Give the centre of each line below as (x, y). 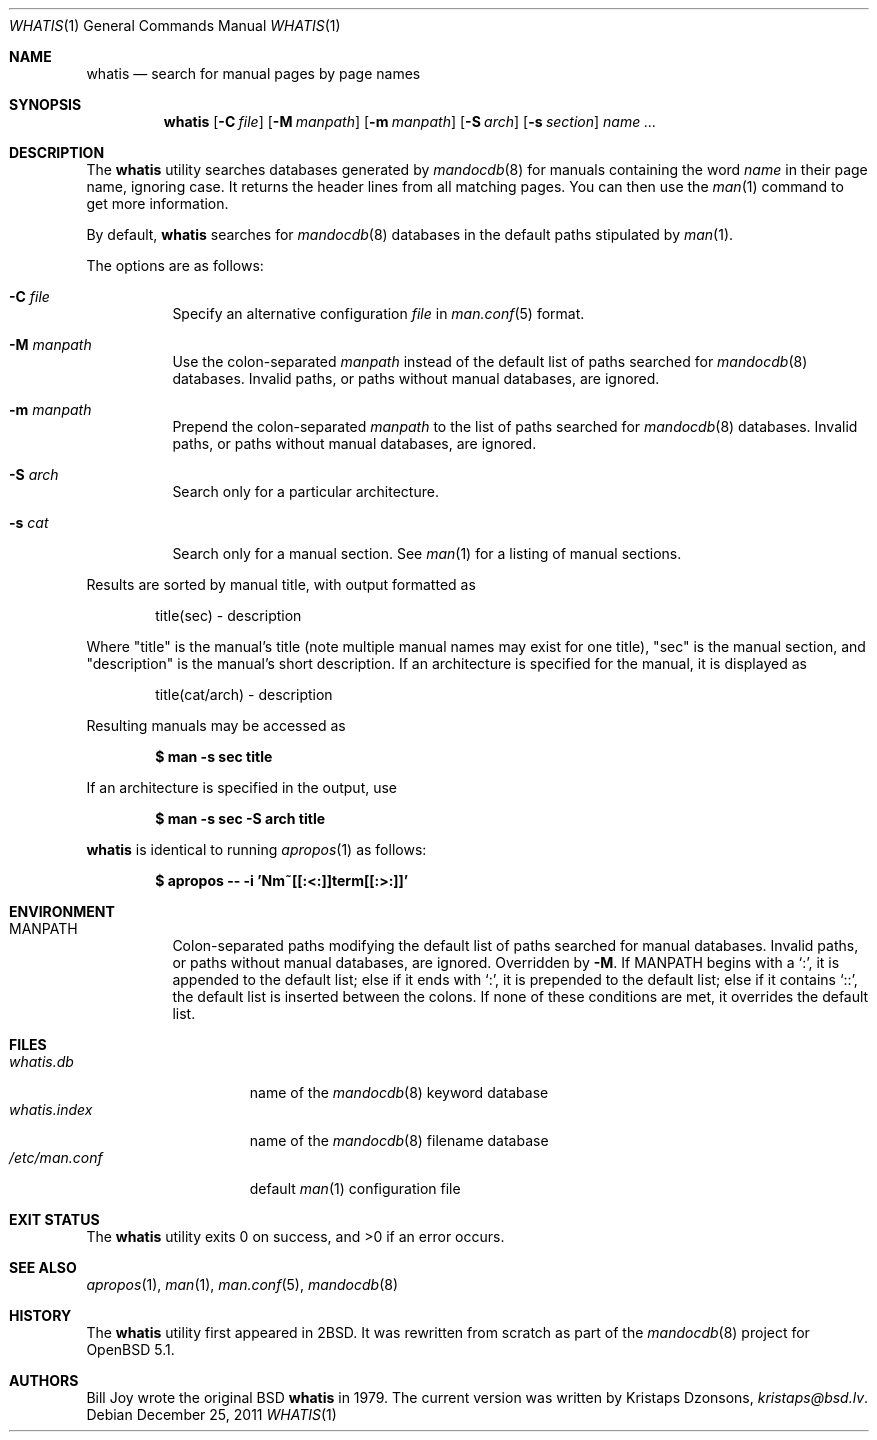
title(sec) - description (228, 615)
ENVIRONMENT (62, 911)
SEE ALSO (43, 1267)
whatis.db (41, 1061)
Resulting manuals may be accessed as (216, 725)
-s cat (29, 522)
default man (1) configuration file (355, 1188)
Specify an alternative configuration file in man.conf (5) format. (378, 313)
